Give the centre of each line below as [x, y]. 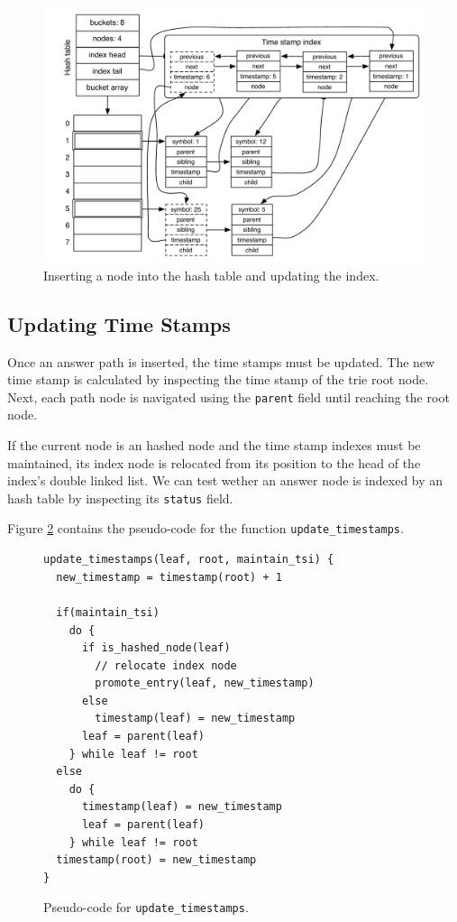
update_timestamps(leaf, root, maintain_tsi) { [189, 560]
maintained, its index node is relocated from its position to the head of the [214, 462]
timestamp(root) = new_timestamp [156, 860]
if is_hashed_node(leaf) [156, 648]
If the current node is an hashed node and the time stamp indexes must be [214, 445]
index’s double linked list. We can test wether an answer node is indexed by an [225, 480]
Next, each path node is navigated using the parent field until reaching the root [228, 396]
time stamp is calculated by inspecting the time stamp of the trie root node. [218, 379]
